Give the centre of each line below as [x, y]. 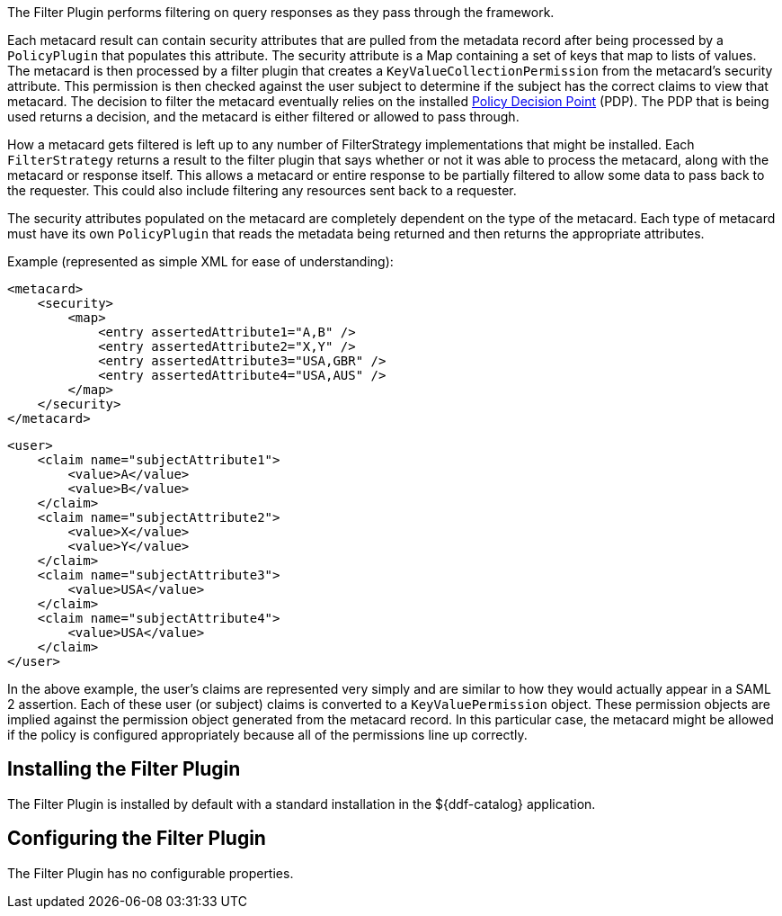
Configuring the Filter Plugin [137, 839]
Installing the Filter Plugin [124, 769]
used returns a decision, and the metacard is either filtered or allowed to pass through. [263, 117]
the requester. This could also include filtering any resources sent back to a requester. [262, 190]
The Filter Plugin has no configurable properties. [151, 873]
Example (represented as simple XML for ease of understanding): [200, 261]
